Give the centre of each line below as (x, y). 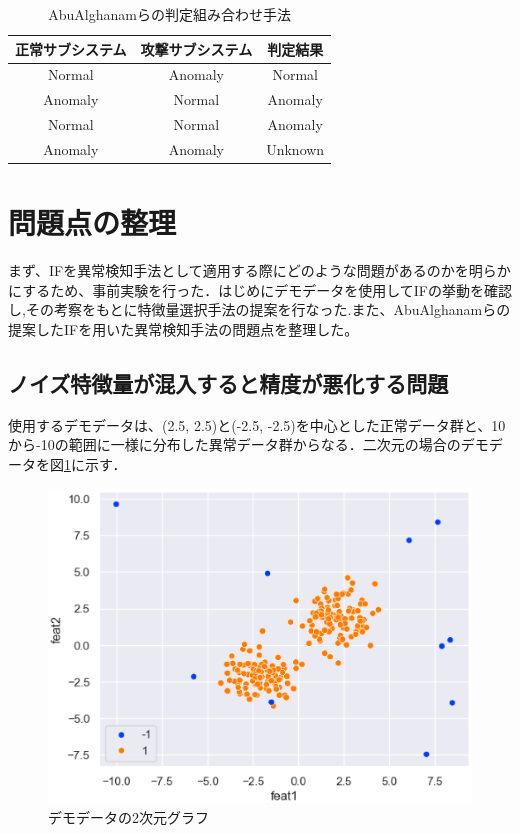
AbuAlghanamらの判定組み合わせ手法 (169, 14)
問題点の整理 (92, 222)
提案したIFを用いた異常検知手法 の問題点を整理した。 (183, 328)
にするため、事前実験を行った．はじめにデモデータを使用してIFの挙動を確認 (260, 289)
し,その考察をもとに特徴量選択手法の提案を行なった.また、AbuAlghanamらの (259, 309)
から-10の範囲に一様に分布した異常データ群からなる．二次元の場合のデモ (248, 444)
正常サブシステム (71, 48)
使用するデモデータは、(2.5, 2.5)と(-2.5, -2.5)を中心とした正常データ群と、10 (257, 424)
